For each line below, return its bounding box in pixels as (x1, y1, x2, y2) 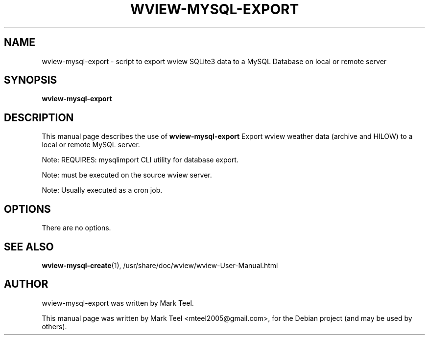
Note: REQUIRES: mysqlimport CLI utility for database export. (42, 156, 238, 164)
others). (42, 322, 67, 331)
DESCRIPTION (4, 111, 74, 124)
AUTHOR (4, 278, 48, 291)
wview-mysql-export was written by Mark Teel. (42, 298, 194, 307)
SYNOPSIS (4, 74, 57, 87)
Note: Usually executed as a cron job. (42, 186, 163, 195)
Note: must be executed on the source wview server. (42, 171, 212, 180)
